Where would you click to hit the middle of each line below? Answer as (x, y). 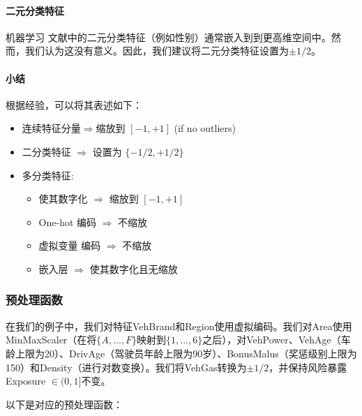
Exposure (26, 381)
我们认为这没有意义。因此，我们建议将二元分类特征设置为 (157, 51)
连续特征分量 (51, 128)
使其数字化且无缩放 (134, 268)
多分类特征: (48, 175)
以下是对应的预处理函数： (64, 404)
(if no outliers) (205, 128)
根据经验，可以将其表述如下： (74, 104)
